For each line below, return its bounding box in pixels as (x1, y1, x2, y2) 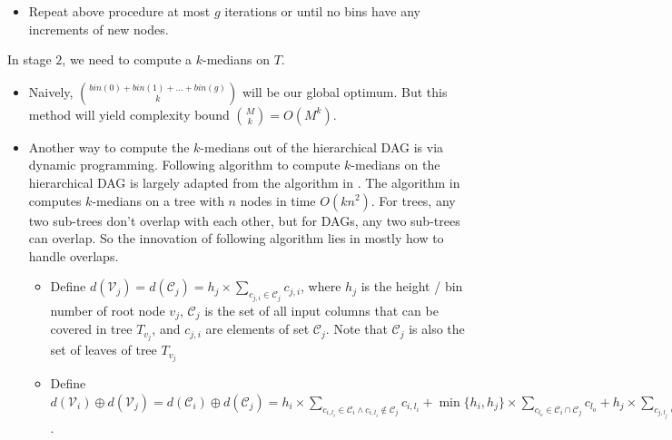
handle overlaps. (28, 246, 119, 265)
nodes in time (240, 191, 316, 210)
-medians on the (351, 155, 440, 174)
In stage (7, 50, 52, 69)
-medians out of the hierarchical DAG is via (200, 137, 444, 156)
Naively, (28, 82, 74, 101)
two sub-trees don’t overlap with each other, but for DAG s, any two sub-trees (28, 210, 460, 230)
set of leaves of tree (50, 340, 157, 359)
